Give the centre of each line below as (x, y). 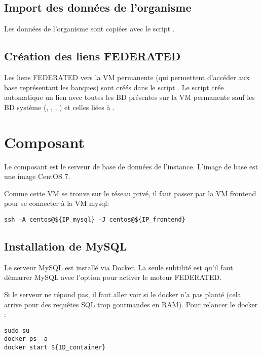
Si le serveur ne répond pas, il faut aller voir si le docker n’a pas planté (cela (123, 294)
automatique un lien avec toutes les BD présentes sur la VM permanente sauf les (129, 97)
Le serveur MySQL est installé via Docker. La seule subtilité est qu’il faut (119, 267)
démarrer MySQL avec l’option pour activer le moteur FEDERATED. (113, 277)
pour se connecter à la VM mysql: (57, 203)
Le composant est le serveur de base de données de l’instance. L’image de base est (131, 166)
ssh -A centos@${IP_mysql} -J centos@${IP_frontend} (95, 219)
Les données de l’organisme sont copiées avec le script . (89, 29)
